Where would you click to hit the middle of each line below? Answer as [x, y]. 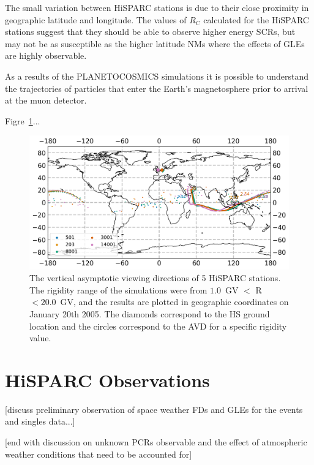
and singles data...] [40, 421]
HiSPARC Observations [107, 380]
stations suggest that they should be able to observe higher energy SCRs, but [150, 32]
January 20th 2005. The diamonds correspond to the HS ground [150, 313]
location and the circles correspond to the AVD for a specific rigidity [158, 326]
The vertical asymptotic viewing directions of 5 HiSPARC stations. [155, 278]
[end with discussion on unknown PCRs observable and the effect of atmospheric [156, 442]
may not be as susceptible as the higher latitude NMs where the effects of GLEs [155, 43]
